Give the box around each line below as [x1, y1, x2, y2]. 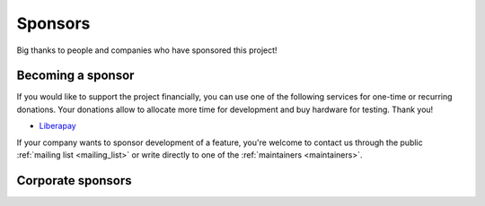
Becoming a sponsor [16, 68, 135, 83]
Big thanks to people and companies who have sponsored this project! [16, 45, 278, 56]
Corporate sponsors [16, 173, 132, 188]
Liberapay [39, 121, 76, 132]
